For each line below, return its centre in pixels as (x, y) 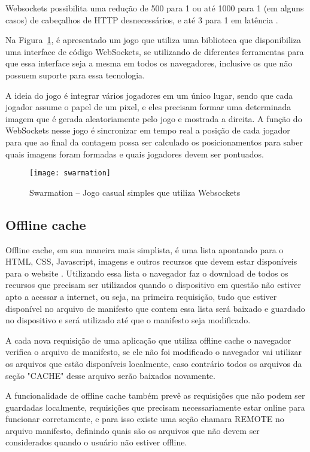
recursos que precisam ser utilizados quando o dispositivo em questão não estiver (153, 285)
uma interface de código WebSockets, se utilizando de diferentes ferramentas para (155, 51)
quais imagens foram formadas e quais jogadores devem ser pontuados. (135, 154)
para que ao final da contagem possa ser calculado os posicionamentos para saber (154, 142)
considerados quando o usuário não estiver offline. (96, 442)
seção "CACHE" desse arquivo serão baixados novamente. (110, 375)
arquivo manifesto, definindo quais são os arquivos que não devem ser (133, 430)
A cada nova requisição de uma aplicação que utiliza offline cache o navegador (148, 340)
